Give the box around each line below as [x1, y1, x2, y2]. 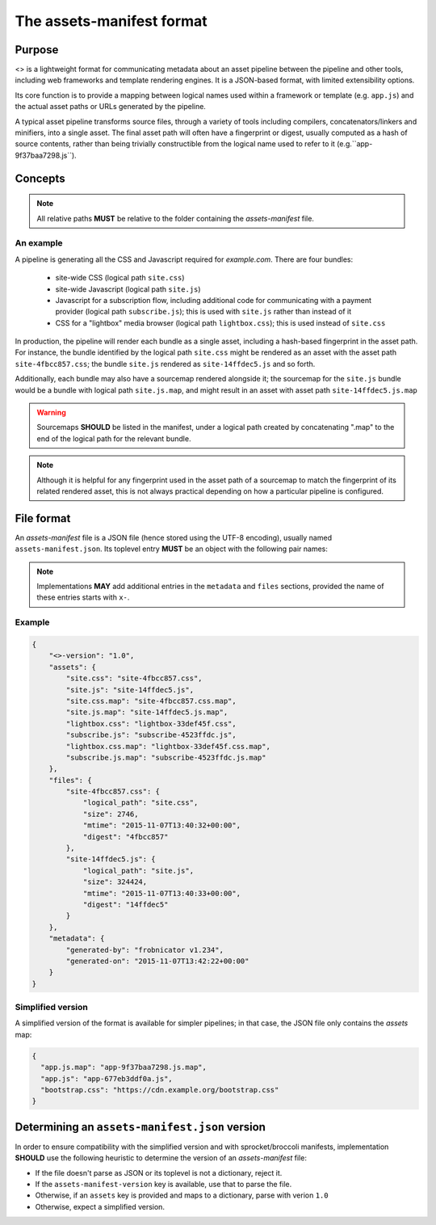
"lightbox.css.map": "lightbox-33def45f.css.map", [65, 742, 270, 751]
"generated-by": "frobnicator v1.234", [65, 945, 224, 954]
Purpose [15, 43, 59, 57]
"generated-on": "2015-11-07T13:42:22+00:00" [65, 956, 249, 966]
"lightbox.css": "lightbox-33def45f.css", [65, 719, 237, 728]
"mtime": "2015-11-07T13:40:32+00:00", [82, 821, 241, 830]
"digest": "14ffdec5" [82, 899, 169, 909]
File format [15, 511, 71, 525]
